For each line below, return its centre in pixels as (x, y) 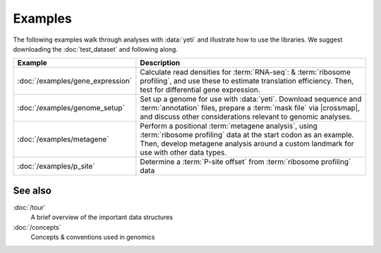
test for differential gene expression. (200, 90)
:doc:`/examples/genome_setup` (71, 108)
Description (160, 63)
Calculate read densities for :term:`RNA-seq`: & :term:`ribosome (245, 72)
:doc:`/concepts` (37, 227)
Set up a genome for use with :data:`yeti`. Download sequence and (251, 99)
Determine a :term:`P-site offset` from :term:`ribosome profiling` (246, 162)
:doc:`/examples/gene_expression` (75, 81)
